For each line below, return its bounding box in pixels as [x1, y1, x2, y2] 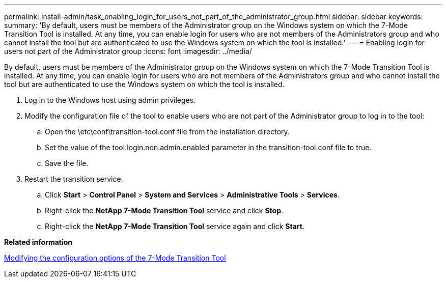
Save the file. [45, 159, 89, 167]
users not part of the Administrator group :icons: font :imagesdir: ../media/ [4, 47, 252, 55]
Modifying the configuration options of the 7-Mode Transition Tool [4, 253, 226, 262]
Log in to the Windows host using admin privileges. [24, 96, 196, 104]
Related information [4, 238, 73, 246]
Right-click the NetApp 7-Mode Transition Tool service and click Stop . [45, 206, 284, 215]
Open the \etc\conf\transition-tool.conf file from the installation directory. [45, 127, 290, 136]
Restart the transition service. [24, 175, 123, 183]
